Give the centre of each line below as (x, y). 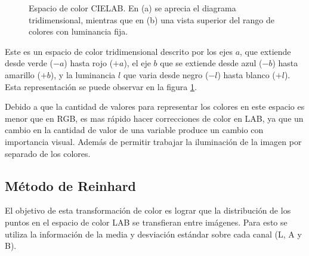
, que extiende (265, 51)
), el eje (137, 63)
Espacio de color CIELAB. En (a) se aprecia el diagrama (132, 8)
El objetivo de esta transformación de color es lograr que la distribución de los (148, 210)
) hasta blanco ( (246, 74)
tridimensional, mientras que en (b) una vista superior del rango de (152, 19)
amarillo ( (23, 74)
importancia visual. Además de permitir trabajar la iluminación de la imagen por (153, 141)
